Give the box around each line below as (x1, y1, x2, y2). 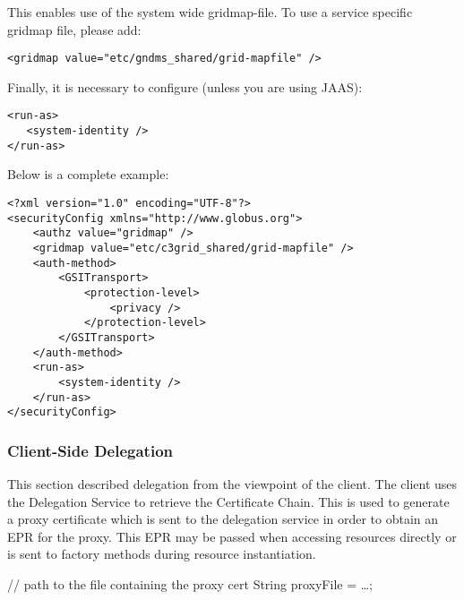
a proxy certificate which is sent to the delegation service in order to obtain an (7, 510, 439, 528)
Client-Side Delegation (7, 439, 174, 461)
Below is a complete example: (7, 165, 169, 184)
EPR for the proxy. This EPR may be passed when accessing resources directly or (7, 527, 457, 545)
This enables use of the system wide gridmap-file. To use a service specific (7, 3, 413, 21)
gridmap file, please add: (7, 20, 142, 39)
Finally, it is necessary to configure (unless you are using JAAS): (7, 77, 363, 96)
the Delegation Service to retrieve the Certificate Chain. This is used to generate (7, 492, 450, 510)
